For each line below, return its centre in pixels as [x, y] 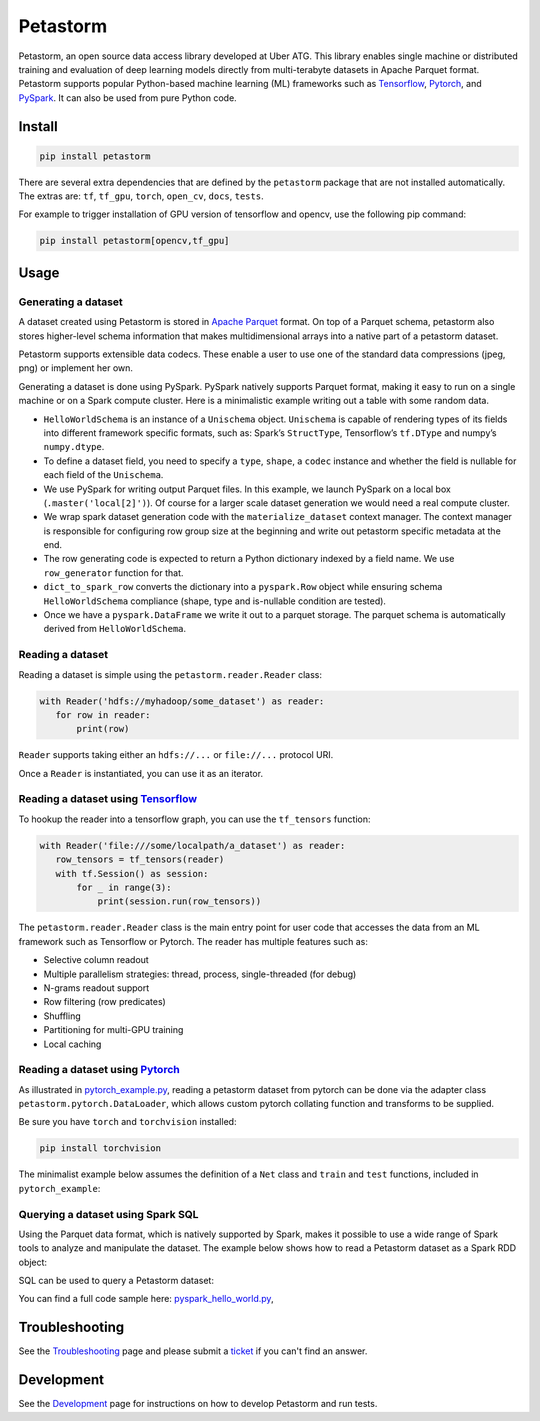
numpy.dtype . [74, 447]
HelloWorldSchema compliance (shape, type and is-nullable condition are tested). [215, 601]
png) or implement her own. [76, 368]
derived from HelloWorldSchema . [115, 629]
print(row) [103, 729]
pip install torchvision [100, 1148]
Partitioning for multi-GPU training [113, 1030]
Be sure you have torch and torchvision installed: [127, 1122]
